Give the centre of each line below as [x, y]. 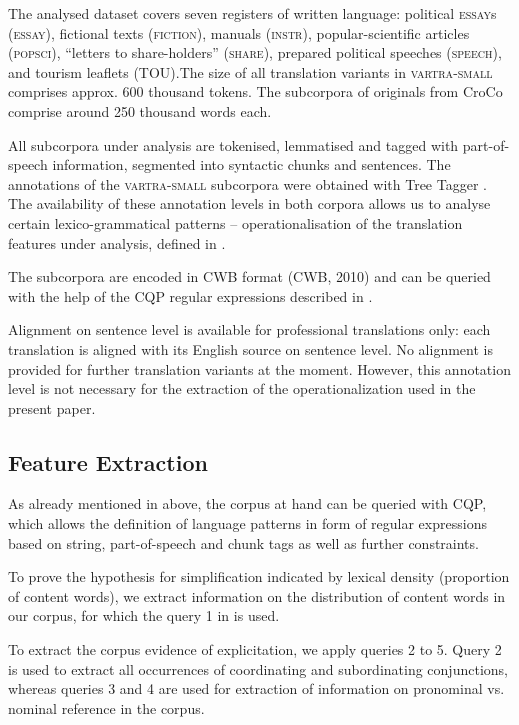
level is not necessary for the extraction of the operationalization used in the [242, 388]
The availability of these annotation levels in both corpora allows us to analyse [249, 203]
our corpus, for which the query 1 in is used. [144, 615]
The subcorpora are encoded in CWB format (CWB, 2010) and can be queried [249, 276]
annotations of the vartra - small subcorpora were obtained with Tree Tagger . [247, 183]
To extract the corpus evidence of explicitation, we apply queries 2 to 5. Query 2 [255, 649]
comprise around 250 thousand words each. [140, 110]
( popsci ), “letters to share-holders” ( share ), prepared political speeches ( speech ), [255, 52]
